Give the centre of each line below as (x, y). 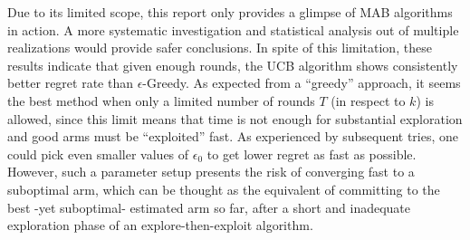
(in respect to (368, 100)
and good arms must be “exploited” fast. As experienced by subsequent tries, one (233, 136)
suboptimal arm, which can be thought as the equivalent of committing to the (224, 189)
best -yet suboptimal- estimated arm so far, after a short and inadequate (209, 207)
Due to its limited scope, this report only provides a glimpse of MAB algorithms (230, 12)
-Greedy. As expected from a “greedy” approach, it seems (302, 83)
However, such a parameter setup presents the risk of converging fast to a (211, 172)
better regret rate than (70, 83)
